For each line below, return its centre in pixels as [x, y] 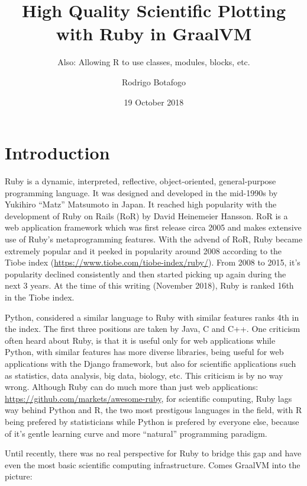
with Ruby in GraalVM [154, 33]
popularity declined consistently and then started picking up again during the [146, 274]
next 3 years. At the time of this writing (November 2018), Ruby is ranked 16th [149, 285]
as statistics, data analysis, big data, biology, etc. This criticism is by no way [144, 375]
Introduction [57, 153]
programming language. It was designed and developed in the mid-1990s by [141, 192]
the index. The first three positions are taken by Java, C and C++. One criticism [153, 329]
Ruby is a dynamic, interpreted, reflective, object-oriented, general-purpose [140, 181]
